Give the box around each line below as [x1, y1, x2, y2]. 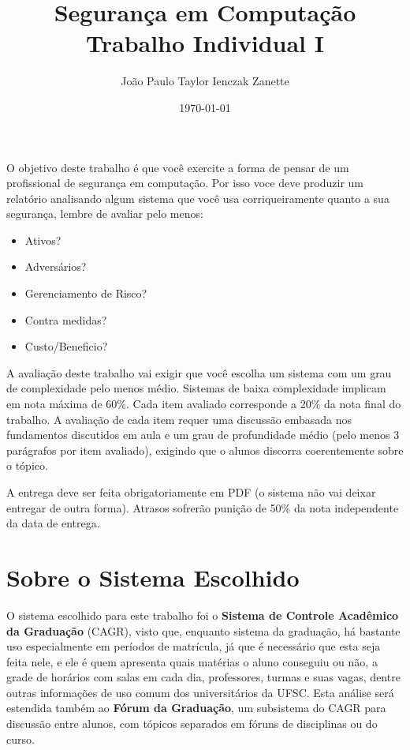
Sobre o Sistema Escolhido [6, 561, 300, 593]
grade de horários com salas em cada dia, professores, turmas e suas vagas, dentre [6, 669, 401, 685]
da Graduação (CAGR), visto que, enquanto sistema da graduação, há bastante [6, 622, 401, 639]
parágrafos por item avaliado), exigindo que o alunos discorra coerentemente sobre [6, 441, 404, 458]
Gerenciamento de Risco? [24, 285, 147, 302]
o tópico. [6, 457, 48, 474]
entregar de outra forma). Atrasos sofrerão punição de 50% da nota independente [6, 499, 399, 516]
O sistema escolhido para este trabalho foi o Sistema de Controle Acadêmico [6, 606, 399, 623]
